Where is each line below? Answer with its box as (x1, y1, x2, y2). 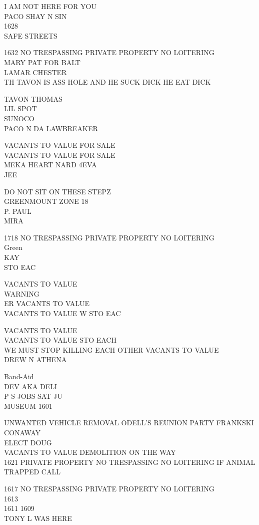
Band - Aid (4, 371, 34, 381)
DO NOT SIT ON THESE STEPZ (4, 186, 111, 196)
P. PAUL (4, 205, 31, 216)
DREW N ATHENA (4, 354, 67, 365)
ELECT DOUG (4, 437, 52, 447)
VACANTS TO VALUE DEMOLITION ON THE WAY (4, 447, 176, 457)
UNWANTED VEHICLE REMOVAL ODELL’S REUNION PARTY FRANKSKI (4, 417, 254, 428)
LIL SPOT (4, 103, 37, 114)
